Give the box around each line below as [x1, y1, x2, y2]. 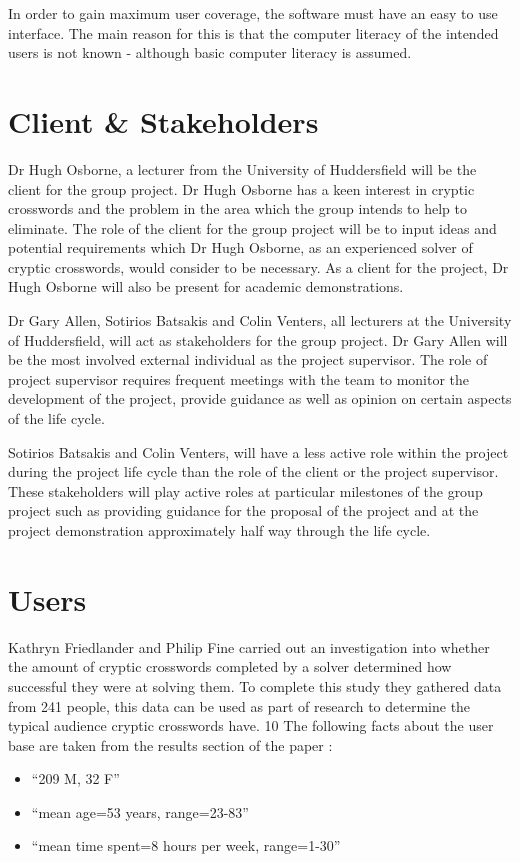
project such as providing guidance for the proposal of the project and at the [8, 500, 479, 521]
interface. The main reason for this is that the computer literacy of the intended [8, 22, 499, 43]
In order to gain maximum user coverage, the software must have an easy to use [8, 3, 498, 23]
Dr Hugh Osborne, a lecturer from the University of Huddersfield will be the [8, 158, 477, 179]
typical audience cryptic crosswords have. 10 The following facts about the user [8, 715, 494, 736]
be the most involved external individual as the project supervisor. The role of [8, 349, 488, 370]
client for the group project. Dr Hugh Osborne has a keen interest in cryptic [8, 178, 475, 199]
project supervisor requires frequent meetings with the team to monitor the [8, 368, 470, 389]
